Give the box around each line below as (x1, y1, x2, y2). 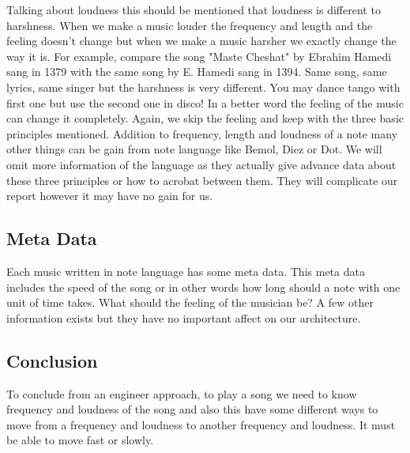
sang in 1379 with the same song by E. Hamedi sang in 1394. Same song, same (6, 63, 387, 80)
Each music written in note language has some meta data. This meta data (6, 262, 365, 279)
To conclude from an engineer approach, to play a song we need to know (6, 385, 357, 402)
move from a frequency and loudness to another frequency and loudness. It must (6, 416, 396, 432)
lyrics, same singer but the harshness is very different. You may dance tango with (6, 78, 401, 95)
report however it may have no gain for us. (6, 187, 213, 204)
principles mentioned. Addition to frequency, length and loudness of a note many (6, 125, 398, 142)
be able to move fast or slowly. (6, 432, 154, 448)
